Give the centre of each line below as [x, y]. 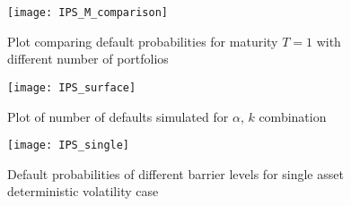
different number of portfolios [88, 59]
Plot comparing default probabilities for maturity [143, 41]
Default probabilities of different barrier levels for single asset [175, 173]
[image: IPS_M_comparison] [88, 13]
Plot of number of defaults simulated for [118, 116]
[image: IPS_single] [69, 146]
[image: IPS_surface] [72, 87]
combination [293, 116]
